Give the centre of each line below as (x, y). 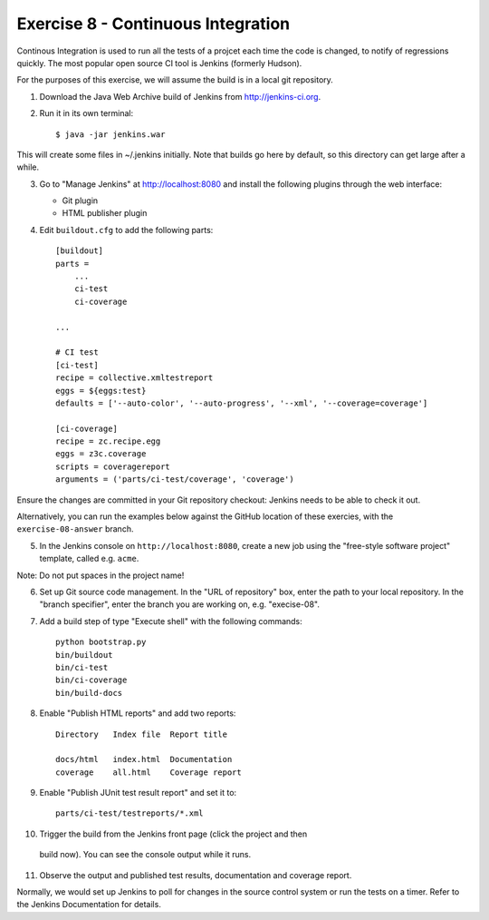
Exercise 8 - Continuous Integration (153, 24)
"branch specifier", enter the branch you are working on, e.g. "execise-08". (180, 604)
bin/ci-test (82, 667)
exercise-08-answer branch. (75, 529)
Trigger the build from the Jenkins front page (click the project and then (173, 834)
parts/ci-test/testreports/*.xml (129, 813)
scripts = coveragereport (113, 466)
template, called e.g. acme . (89, 559)
